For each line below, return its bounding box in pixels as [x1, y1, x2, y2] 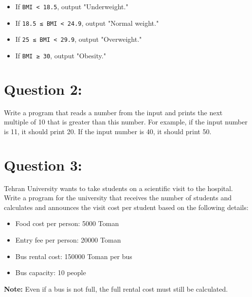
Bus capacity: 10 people [15, 267, 86, 278]
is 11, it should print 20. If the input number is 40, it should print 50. [4, 126, 212, 136]
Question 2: [4, 79, 82, 99]
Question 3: [4, 155, 82, 175]
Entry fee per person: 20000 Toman [15, 235, 121, 245]
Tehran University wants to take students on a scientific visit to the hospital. [4, 183, 233, 193]
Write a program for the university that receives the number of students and [4, 192, 232, 203]
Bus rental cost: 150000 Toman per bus [15, 251, 132, 261]
